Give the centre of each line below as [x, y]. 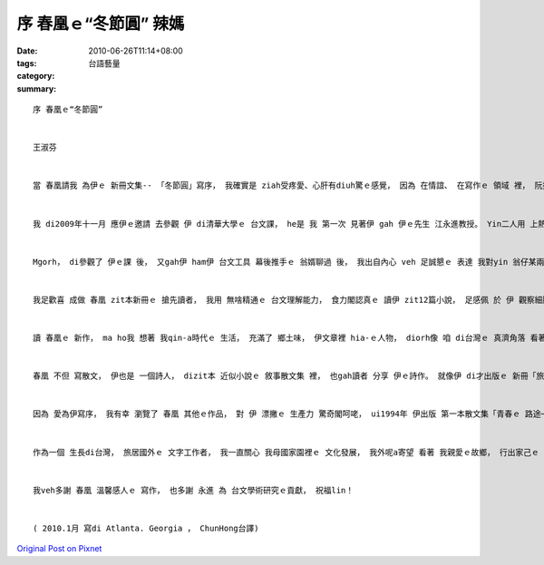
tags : [27, 63]
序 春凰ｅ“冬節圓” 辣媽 [101, 24]
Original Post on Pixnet [59, 549]
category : [36, 76]
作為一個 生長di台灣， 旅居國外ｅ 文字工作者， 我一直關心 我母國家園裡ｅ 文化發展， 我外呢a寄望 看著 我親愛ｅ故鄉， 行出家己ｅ [286, 452]
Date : [27, 51]
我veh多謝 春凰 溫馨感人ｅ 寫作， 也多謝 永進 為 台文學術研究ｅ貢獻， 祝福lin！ [193, 490]
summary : [37, 88]
